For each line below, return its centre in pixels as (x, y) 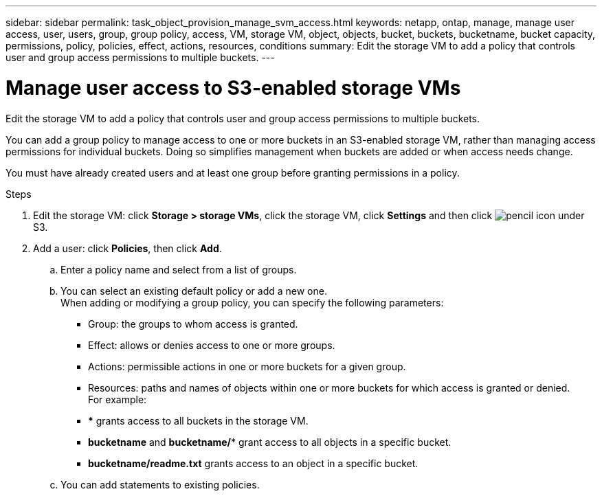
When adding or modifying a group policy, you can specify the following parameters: (252, 302)
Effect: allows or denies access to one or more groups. (212, 345)
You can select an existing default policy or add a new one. (194, 291)
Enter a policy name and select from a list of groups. (179, 269)
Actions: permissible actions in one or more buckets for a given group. (247, 366)
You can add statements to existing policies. (160, 484)
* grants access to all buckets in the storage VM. (198, 420)
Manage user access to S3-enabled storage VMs (233, 88)
